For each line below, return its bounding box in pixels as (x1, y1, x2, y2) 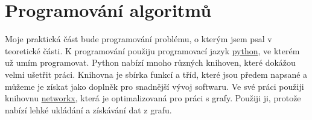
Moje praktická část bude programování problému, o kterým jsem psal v (5, 33, 272, 45)
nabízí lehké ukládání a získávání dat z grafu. (5, 103, 172, 116)
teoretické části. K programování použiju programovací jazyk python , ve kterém (5, 44, 300, 57)
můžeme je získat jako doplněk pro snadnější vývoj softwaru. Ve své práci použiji (5, 80, 304, 92)
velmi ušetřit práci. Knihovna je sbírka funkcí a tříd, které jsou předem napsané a (5, 68, 308, 80)
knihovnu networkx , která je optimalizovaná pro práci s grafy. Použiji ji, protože (5, 92, 301, 104)
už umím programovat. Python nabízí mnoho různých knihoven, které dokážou (5, 56, 296, 69)
